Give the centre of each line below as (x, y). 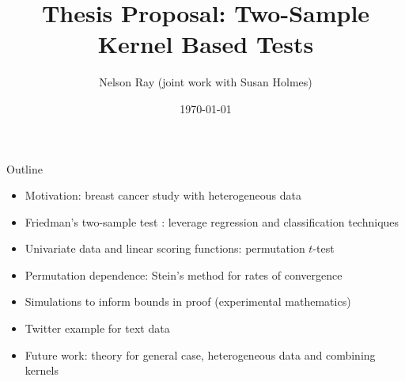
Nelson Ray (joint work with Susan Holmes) (206, 82)
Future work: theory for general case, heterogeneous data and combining (200, 354)
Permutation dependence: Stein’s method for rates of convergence (184, 274)
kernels (42, 370)
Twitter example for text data (97, 328)
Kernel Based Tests (206, 44)
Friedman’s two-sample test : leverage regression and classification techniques (212, 221)
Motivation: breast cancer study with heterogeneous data (163, 195)
